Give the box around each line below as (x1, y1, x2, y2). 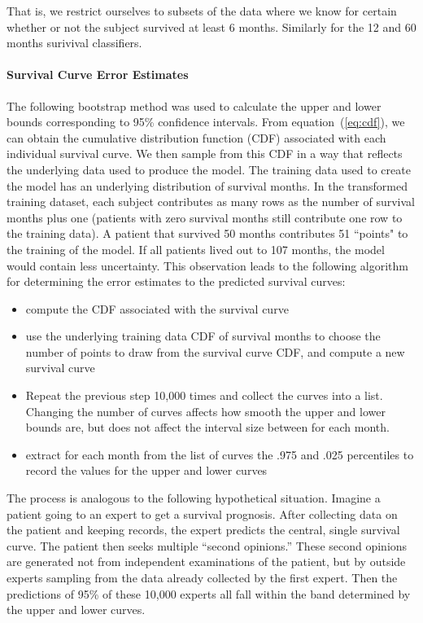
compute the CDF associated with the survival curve (25, 300, 289, 317)
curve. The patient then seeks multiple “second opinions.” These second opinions (7, 537, 408, 554)
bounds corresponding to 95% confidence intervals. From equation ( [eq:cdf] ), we (7, 113, 405, 130)
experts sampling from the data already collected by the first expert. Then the (7, 569, 398, 586)
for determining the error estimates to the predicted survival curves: (7, 273, 346, 290)
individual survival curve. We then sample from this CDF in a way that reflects (7, 145, 403, 162)
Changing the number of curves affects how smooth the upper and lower (25, 402, 386, 419)
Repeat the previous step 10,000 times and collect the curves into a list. (25, 387, 383, 404)
